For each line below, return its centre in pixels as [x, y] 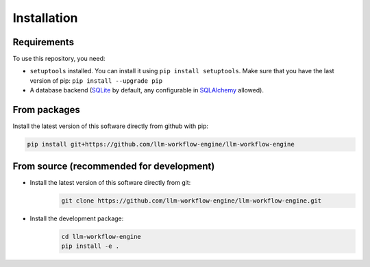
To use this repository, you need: [59, 59]
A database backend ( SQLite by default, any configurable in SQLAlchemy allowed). [147, 90]
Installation [45, 18]
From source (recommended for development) [114, 166]
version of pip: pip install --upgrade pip [96, 80]
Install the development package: [77, 218]
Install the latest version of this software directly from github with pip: [111, 126]
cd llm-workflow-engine [101, 237]
